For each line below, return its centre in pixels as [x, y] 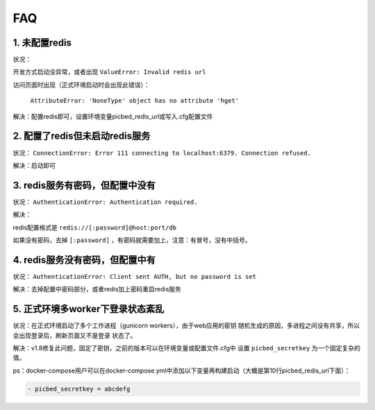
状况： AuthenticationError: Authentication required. [105, 202]
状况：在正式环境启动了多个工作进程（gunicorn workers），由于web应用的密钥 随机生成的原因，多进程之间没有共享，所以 [186, 325]
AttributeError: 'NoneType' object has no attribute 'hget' [135, 101]
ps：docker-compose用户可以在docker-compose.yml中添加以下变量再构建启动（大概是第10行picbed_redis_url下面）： [182, 370]
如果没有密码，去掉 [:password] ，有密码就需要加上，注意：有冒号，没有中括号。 [132, 240]
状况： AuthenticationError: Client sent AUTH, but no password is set [135, 276]
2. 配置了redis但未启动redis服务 [82, 136]
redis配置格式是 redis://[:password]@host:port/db [95, 227]
